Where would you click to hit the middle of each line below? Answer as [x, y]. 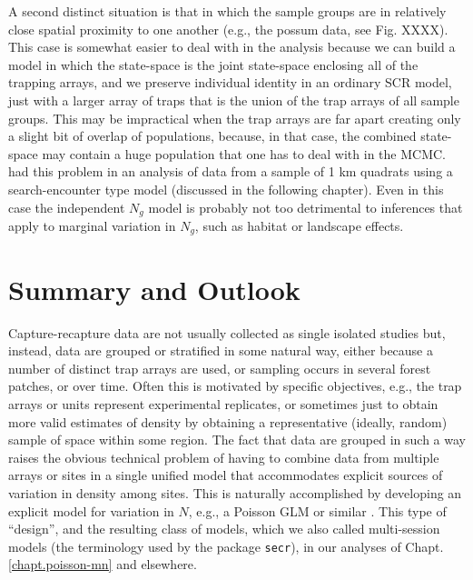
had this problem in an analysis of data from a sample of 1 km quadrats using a [231, 171]
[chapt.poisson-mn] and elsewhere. [103, 564]
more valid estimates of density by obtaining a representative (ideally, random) [228, 421]
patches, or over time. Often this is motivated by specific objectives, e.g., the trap [235, 386]
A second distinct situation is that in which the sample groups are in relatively [227, 11]
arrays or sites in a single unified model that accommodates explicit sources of [226, 475]
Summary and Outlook [154, 289]
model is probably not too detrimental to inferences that [305, 207]
